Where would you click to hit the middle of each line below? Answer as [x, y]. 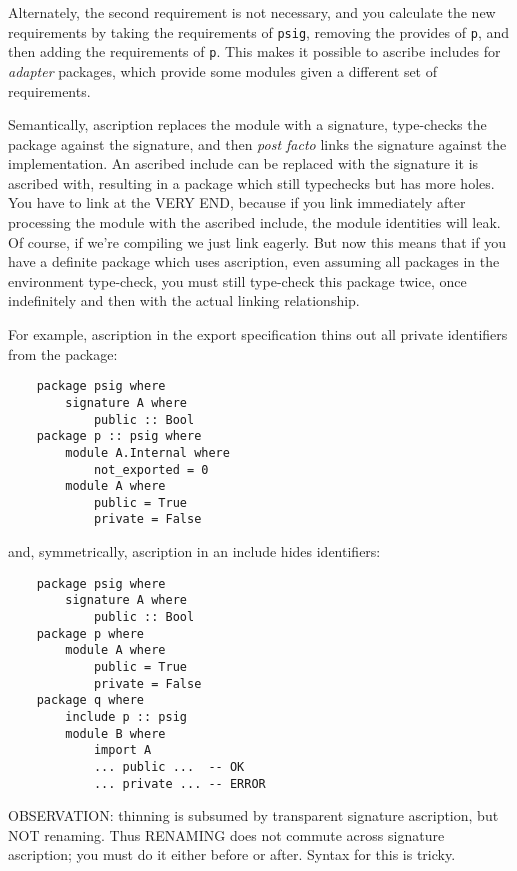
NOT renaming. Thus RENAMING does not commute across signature [226, 834]
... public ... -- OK [169, 766]
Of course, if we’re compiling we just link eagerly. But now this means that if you [257, 241]
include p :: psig [126, 716]
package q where [90, 700]
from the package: [63, 353]
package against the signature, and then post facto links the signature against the [257, 143]
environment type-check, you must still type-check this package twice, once [237, 280]
